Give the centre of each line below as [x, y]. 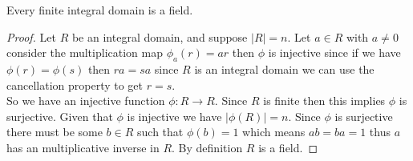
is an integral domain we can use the [284, 68]
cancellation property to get [75, 85]
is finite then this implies [324, 101]
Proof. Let [31, 36]
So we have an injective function [86, 101]
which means [274, 132]
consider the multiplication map [85, 52]
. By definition [207, 147]
